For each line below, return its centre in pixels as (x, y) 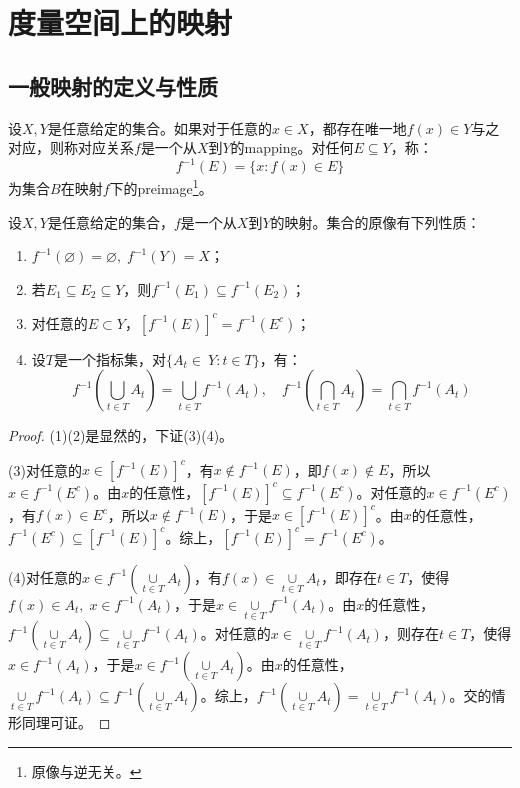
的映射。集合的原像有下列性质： (375, 221)
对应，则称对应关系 (71, 147)
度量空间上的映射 (120, 22)
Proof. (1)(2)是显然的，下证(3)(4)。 (121, 435)
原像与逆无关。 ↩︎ (86, 770)
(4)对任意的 (45, 576)
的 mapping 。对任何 (292, 147)
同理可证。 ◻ (66, 722)
